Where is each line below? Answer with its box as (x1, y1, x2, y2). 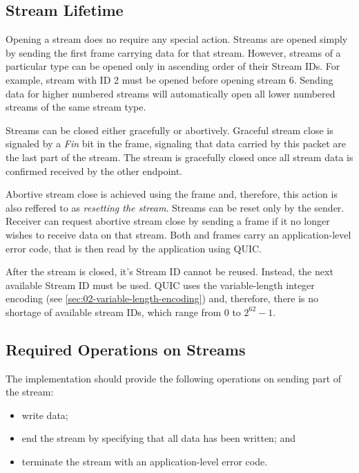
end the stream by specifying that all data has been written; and (21, 431, 296, 445)
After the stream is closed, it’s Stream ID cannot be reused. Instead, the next (6, 264, 333, 279)
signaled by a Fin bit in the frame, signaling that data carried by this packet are (6, 136, 347, 151)
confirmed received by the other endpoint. (6, 163, 183, 178)
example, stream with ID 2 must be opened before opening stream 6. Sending (6, 72, 333, 86)
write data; (21, 407, 68, 422)
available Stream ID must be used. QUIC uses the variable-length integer (6, 277, 315, 292)
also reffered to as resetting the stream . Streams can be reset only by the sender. (6, 200, 345, 214)
